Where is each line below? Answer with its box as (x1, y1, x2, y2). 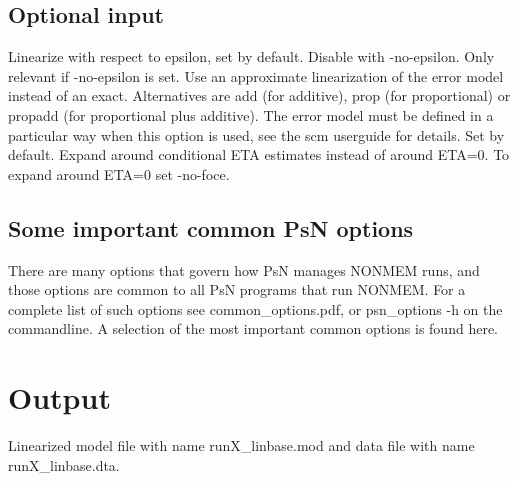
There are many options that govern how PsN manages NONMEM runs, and (8, 259, 480, 280)
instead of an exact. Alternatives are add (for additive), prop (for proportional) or (8, 85, 511, 106)
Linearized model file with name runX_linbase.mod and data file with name (8, 435, 475, 456)
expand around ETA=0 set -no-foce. (8, 163, 230, 184)
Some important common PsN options (8, 212, 414, 243)
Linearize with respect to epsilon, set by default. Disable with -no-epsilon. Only (8, 46, 495, 67)
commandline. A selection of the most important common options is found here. (8, 318, 498, 339)
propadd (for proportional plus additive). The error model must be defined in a (8, 104, 494, 125)
